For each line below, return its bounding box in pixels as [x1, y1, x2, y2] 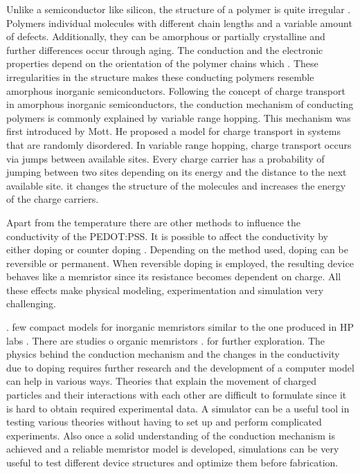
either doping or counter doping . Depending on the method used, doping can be [6, 242, 348, 257]
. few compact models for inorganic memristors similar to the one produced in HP [6, 320, 354, 334]
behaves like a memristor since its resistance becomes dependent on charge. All [6, 269, 341, 284]
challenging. [6, 296, 56, 311]
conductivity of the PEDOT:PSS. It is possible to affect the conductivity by [6, 228, 328, 243]
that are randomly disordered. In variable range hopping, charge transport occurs [6, 137, 352, 152]
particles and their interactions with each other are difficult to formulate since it [6, 388, 347, 402]
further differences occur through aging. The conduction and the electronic [6, 42, 323, 57]
